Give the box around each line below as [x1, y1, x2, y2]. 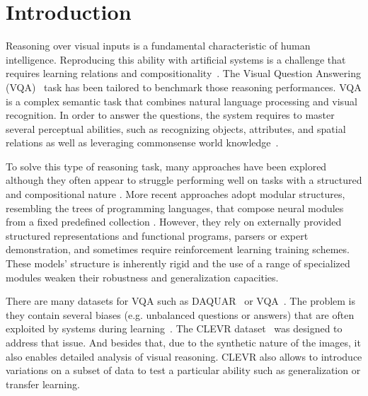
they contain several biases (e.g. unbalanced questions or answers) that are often [6, 307, 355, 322]
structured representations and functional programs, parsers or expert [6, 228, 309, 243]
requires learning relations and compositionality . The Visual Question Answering [6, 66, 361, 81]
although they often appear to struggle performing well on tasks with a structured [6, 173, 362, 187]
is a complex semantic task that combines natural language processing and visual [6, 93, 357, 108]
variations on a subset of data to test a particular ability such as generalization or [6, 363, 361, 378]
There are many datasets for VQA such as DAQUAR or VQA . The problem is [6, 293, 356, 308]
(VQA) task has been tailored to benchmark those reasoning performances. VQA [6, 79, 362, 94]
